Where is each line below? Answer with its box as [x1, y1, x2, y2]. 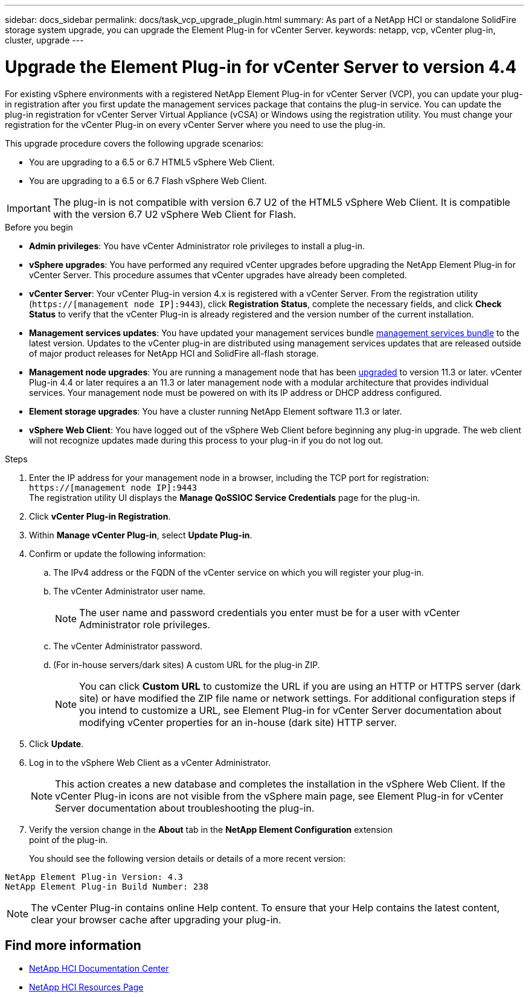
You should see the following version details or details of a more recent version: [29, 853, 346, 864]
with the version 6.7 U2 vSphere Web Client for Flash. [53, 208, 297, 220]
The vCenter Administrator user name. [53, 585, 206, 596]
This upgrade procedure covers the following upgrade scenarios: [5, 138, 264, 148]
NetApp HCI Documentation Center [29, 963, 169, 974]
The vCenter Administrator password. [53, 640, 203, 651]
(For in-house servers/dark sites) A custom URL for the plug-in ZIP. [53, 659, 320, 670]
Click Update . [29, 738, 84, 749]
